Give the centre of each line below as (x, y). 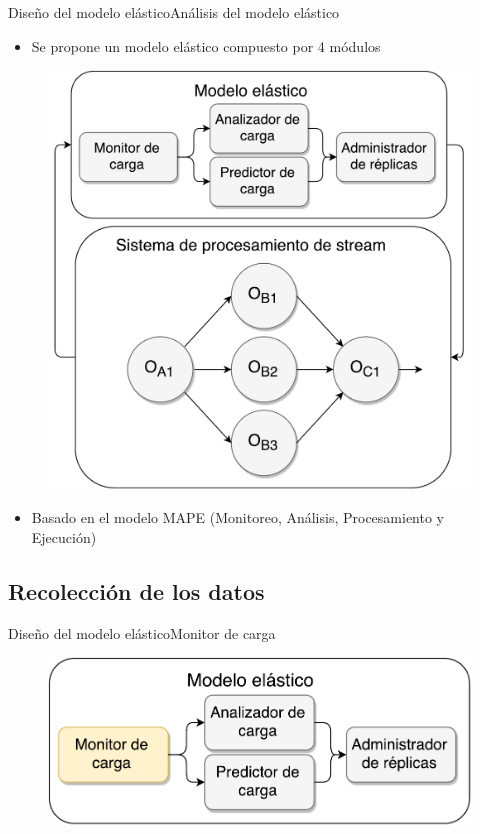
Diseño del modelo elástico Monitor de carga (142, 632)
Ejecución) (64, 536)
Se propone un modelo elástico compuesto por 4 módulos (206, 45)
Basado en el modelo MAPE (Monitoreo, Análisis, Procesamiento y (238, 517)
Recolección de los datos (136, 590)
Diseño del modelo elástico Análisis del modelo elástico (174, 12)
